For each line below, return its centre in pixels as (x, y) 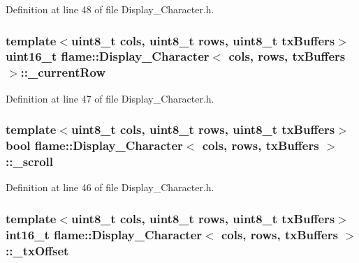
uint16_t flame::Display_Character (108, 56)
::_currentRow (63, 72)
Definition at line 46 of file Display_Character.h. (110, 187)
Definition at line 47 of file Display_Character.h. (110, 98)
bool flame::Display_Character (94, 145)
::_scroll (30, 161)
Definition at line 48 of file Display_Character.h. (110, 9)
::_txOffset (37, 250)
